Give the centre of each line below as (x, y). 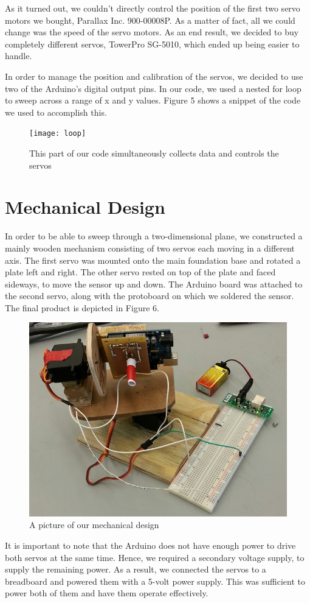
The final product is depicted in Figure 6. (82, 307)
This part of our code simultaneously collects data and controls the (154, 153)
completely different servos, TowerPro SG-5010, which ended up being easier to (152, 44)
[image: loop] (58, 134)
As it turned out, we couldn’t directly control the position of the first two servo (153, 8)
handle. (19, 56)
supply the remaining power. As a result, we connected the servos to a (136, 569)
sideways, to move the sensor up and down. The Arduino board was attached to (154, 284)
